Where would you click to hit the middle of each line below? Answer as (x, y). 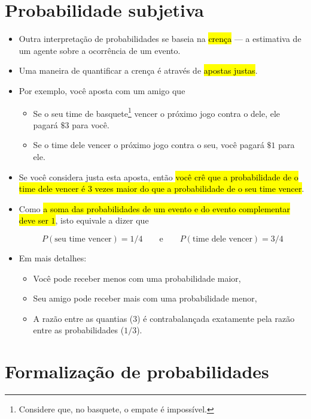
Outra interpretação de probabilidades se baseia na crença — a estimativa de (160, 39)
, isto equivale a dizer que (102, 220)
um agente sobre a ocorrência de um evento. (100, 50)
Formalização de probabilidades (137, 371)
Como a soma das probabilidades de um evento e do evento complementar (155, 208)
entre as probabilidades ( (79, 330)
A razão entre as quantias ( (83, 318)
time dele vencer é (52, 189)
